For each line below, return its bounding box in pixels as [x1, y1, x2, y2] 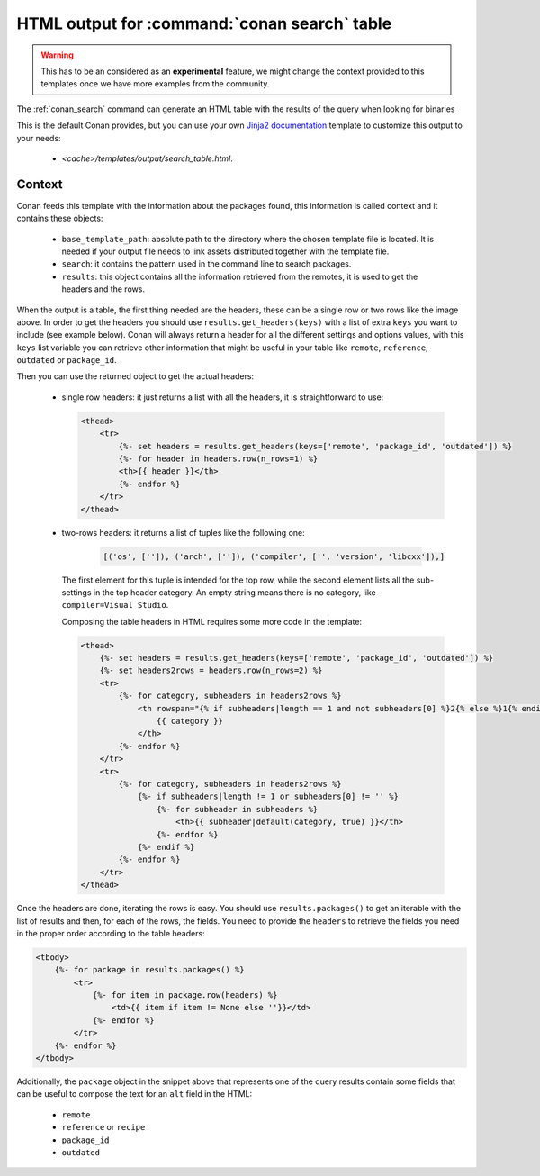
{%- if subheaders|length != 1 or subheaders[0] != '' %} [137, 792, 400, 801]
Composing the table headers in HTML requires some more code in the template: [61, 616, 363, 627]
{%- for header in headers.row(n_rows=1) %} [118, 454, 319, 464]
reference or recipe [61, 1122, 146, 1133]
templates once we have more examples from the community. [40, 78, 270, 89]
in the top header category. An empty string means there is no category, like [93, 586, 377, 598]
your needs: [16, 132, 62, 143]
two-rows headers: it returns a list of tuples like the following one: [61, 527, 305, 538]
